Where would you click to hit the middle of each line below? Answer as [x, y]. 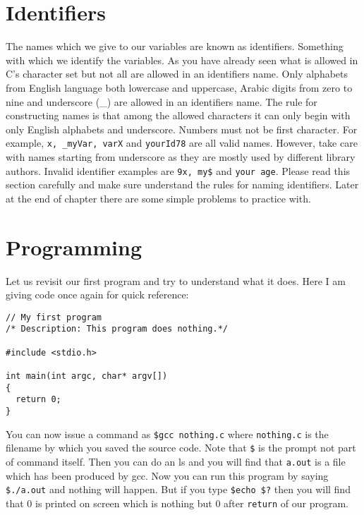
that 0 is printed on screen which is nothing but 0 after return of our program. [177, 503]
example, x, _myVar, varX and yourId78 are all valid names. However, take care [182, 143]
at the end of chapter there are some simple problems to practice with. [158, 198]
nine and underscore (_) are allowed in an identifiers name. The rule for [162, 101]
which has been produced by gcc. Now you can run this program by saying [167, 475]
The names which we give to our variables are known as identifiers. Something [175, 46]
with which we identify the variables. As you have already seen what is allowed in [182, 60]
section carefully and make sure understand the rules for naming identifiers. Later [182, 184]
